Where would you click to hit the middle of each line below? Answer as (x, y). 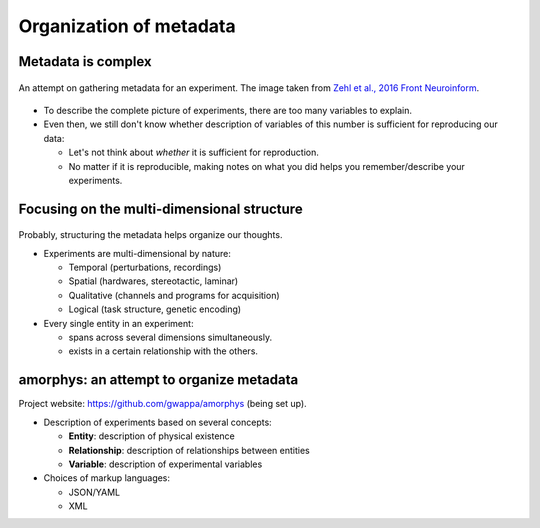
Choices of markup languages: (106, 478)
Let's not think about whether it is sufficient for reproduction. (194, 152)
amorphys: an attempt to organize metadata (158, 380)
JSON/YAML (94, 492)
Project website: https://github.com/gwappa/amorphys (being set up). (162, 404)
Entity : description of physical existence (151, 436)
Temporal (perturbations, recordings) (145, 267)
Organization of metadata (127, 26)
